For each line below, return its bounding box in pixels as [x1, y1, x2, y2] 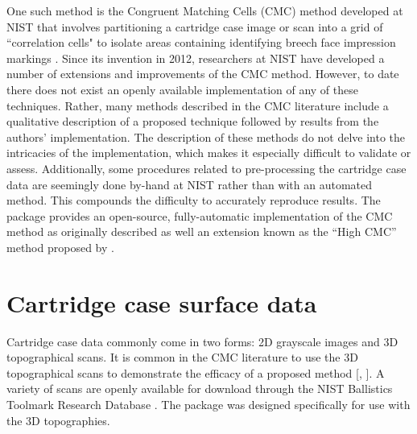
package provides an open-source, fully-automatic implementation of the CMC [6, 207, 393, 224]
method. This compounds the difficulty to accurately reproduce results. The [6, 192, 381, 209]
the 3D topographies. [6, 411, 110, 428]
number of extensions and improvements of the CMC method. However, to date [6, 65, 399, 82]
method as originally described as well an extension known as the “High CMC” [6, 223, 397, 240]
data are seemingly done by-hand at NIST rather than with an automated [6, 176, 373, 192]
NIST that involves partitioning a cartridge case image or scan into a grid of [6, 18, 383, 35]
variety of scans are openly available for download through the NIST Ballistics [6, 380, 393, 397]
